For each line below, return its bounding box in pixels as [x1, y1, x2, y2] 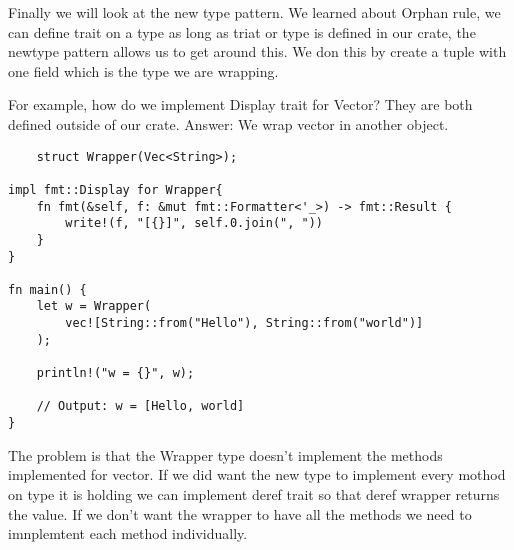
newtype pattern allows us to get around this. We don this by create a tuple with [8, 41, 507, 62]
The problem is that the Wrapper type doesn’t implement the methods [8, 444, 443, 465]
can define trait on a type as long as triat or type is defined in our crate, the [8, 21, 476, 42]
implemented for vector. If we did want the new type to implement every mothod [8, 464, 506, 485]
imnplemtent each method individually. [8, 523, 248, 544]
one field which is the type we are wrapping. [8, 60, 279, 81]
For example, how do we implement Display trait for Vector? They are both [8, 94, 473, 115]
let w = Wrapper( [36, 299, 152, 314]
